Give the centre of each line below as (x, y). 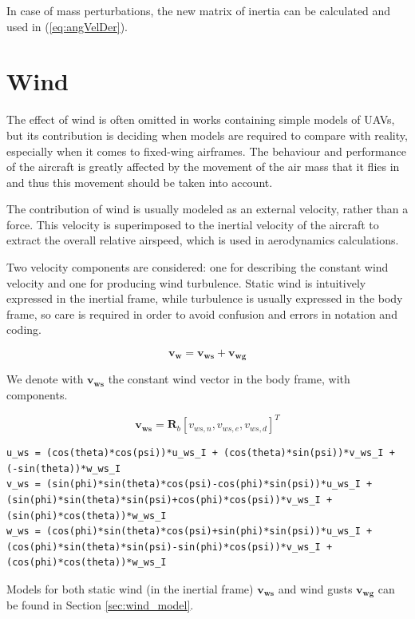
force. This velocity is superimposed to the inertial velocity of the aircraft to (193, 224)
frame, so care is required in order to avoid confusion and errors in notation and (202, 313)
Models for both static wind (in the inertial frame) (130, 588)
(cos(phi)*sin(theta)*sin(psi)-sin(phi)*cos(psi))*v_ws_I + (170, 547)
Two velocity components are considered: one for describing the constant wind (198, 267)
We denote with (45, 379)
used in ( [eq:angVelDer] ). (67, 26)
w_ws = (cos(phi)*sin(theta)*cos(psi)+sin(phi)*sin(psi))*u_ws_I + (190, 532)
